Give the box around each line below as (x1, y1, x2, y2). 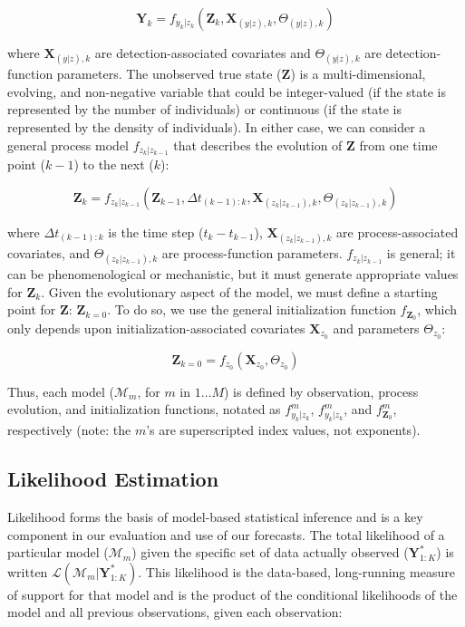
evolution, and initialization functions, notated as (7, 400, 281, 419)
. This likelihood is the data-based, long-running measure (138, 562, 455, 581)
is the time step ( (108, 222, 204, 241)
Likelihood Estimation (7, 465, 219, 493)
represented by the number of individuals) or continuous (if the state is (7, 100, 402, 119)
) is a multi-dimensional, (290, 64, 426, 83)
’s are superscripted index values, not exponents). (146, 420, 421, 439)
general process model (7, 135, 129, 154)
